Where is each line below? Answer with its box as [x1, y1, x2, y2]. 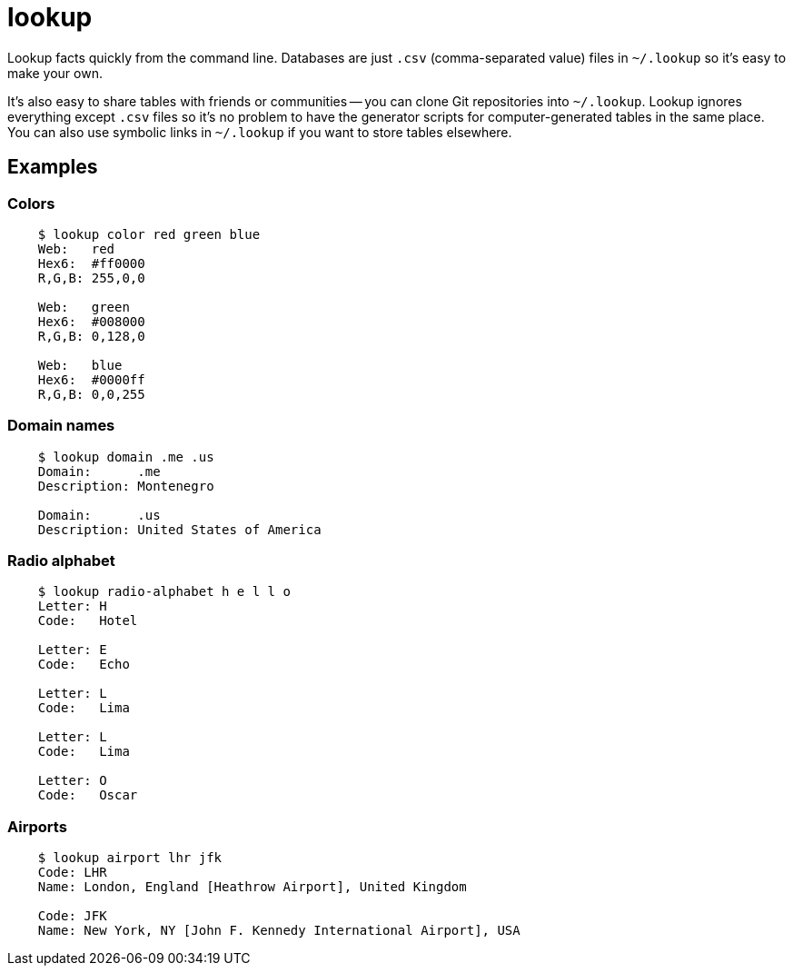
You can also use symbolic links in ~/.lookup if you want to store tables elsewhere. [7, 124, 512, 140]
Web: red [37, 241, 115, 256]
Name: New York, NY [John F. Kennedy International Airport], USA [37, 923, 520, 938]
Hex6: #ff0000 [37, 255, 145, 271]
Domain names [7, 416, 115, 435]
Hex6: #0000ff [37, 372, 145, 387]
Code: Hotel [37, 613, 138, 629]
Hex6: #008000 [37, 313, 145, 329]
